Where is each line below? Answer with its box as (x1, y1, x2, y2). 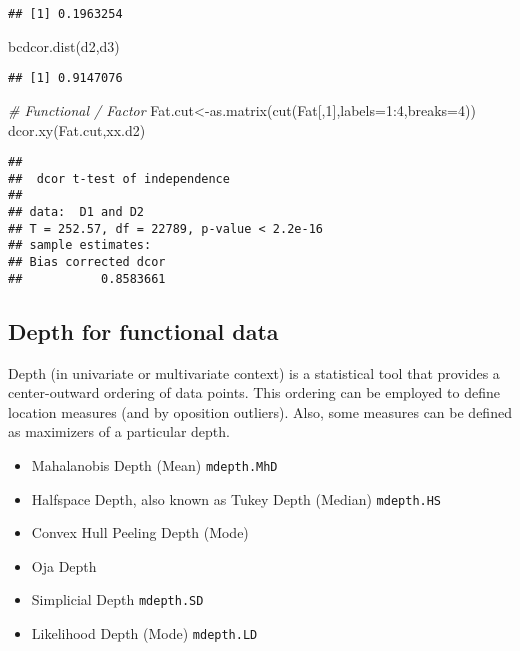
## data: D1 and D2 (8, 205, 145, 220)
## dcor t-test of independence (8, 171, 230, 186)
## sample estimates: (8, 238, 152, 253)
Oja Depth (31, 555, 97, 576)
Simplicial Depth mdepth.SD (31, 589, 204, 610)
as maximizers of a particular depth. (8, 421, 230, 442)
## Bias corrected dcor (8, 255, 166, 270)
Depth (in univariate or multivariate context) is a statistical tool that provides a (8, 362, 500, 383)
